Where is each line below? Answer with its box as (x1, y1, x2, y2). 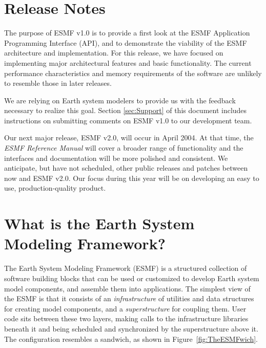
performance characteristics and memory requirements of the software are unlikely (4, 67, 262, 78)
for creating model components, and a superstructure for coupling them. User (4, 303, 247, 314)
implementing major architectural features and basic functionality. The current (4, 57, 252, 68)
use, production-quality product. (4, 182, 106, 193)
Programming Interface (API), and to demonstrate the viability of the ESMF (4, 37, 247, 48)
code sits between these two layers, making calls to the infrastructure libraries (4, 313, 249, 324)
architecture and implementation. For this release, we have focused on (4, 47, 223, 58)
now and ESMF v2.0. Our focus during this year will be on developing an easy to (4, 172, 259, 183)
